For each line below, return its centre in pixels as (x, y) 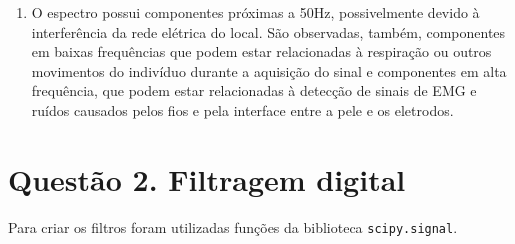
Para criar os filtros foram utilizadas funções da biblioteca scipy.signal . (233, 226)
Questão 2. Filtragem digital (207, 178)
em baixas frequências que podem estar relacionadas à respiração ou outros (261, 51)
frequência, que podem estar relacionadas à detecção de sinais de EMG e (254, 90)
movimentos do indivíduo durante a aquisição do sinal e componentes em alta (269, 70)
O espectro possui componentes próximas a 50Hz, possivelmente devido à (255, 12)
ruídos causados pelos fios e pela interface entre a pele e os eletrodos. (242, 109)
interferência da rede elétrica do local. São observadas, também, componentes (268, 31)
